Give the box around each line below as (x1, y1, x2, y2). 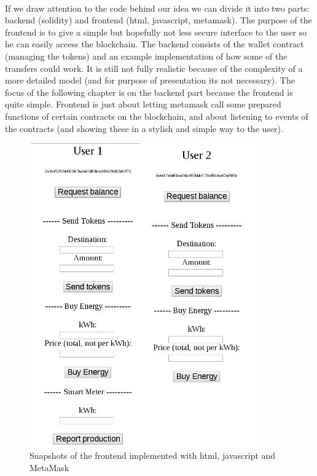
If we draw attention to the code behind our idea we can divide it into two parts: (5, 1, 310, 14)
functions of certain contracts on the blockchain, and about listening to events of (5, 109, 308, 122)
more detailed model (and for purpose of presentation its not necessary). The (5, 74, 295, 87)
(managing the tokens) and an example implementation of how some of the (5, 49, 288, 62)
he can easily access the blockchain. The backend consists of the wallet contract (5, 37, 304, 50)
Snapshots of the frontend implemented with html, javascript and (29, 448, 276, 461)
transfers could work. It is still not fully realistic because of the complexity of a (5, 61, 303, 74)
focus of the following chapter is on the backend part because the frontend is (5, 85, 293, 98)
